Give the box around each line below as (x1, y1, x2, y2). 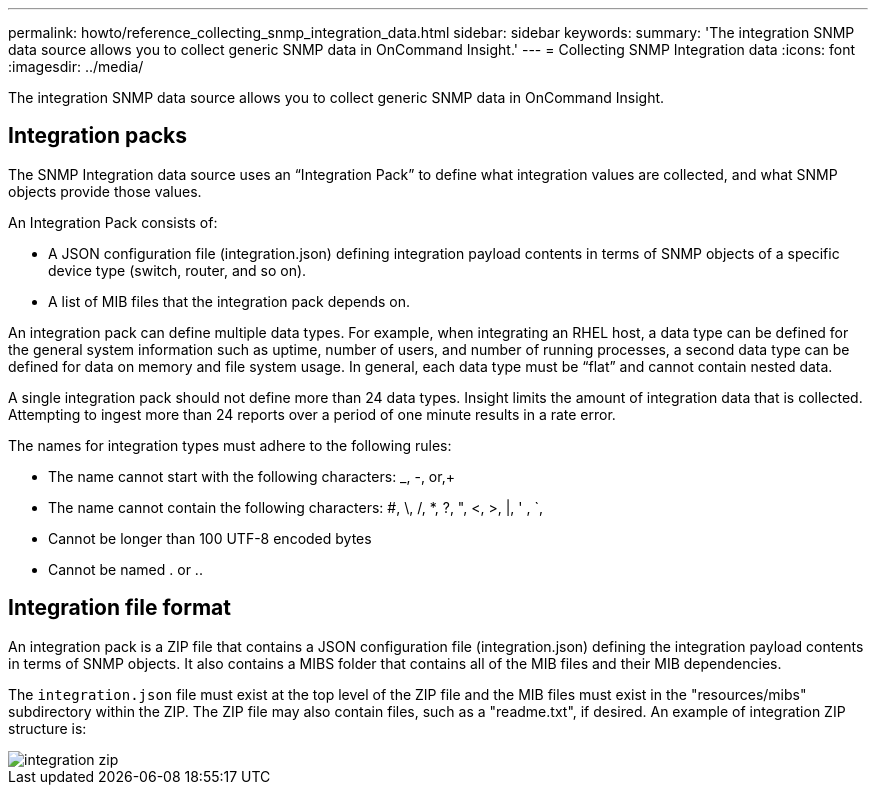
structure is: (8, 719, 87, 737)
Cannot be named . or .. (48, 560, 203, 578)
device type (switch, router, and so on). (48, 261, 307, 279)
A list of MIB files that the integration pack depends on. (48, 292, 411, 310)
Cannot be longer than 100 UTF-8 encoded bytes (48, 529, 372, 547)
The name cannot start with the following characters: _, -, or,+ (48, 467, 455, 485)
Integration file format (8, 595, 231, 621)
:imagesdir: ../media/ (8, 58, 144, 75)
